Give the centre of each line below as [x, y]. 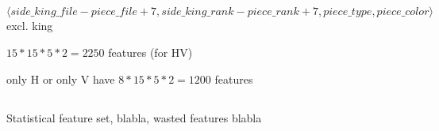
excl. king [30, 26]
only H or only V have [61, 79]
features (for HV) [150, 52]
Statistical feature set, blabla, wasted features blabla [134, 117]
